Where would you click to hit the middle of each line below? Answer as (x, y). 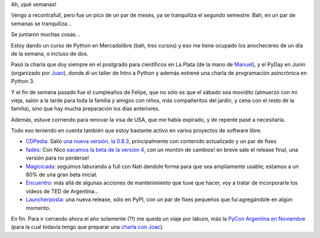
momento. (38, 208)
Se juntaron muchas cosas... (46, 34)
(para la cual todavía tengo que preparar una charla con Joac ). (87, 227)
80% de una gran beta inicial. (62, 174)
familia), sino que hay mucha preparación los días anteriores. (85, 109)
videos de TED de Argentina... (62, 191)
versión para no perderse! (57, 158)
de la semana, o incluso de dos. (50, 53)
